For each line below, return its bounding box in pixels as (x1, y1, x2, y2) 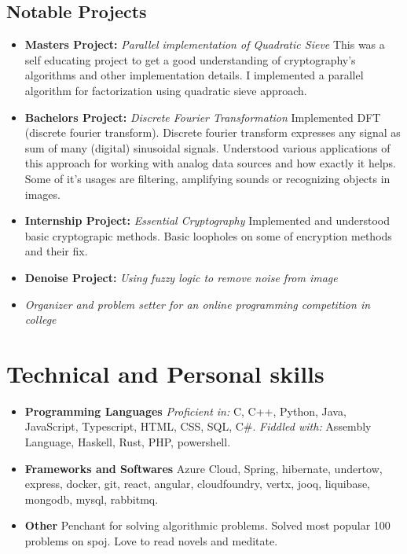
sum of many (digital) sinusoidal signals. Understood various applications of (24, 139, 390, 156)
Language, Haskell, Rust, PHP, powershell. (24, 434, 231, 450)
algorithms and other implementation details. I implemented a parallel (24, 67, 364, 83)
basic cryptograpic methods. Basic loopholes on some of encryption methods (24, 227, 392, 244)
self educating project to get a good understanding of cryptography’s (24, 51, 356, 68)
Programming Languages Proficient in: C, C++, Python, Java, (24, 402, 346, 419)
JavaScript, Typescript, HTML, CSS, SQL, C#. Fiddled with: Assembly (24, 418, 372, 435)
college (24, 311, 57, 328)
